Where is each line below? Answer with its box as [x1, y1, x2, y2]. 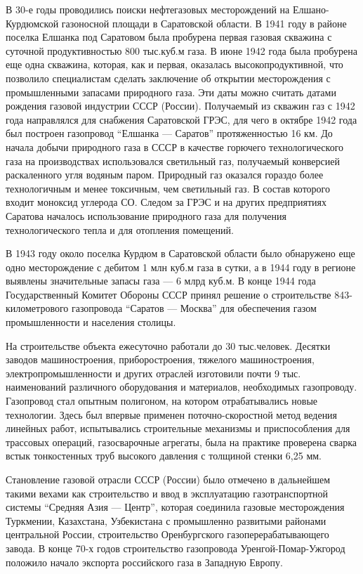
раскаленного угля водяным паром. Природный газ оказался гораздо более [6, 167, 324, 182]
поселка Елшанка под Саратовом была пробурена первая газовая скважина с [6, 30, 332, 44]
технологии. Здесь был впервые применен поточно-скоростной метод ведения [6, 407, 338, 422]
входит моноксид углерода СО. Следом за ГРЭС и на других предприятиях [6, 195, 326, 209]
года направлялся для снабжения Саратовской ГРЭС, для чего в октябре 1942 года [6, 112, 357, 126]
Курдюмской [6, 15, 59, 30]
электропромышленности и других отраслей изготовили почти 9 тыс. [6, 365, 301, 380]
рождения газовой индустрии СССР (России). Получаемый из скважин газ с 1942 [6, 98, 355, 113]
